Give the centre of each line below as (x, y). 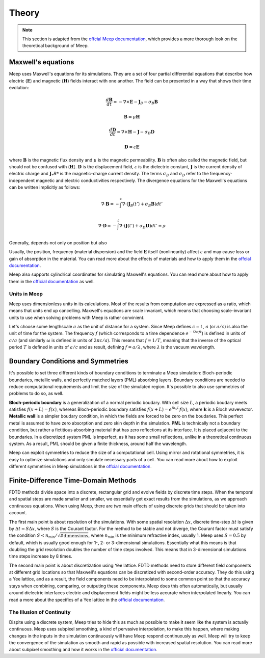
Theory (24, 13)
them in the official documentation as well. (52, 281)
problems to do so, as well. (36, 394)
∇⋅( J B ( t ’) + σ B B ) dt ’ (142, 205)
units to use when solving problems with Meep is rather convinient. (77, 317)
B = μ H (132, 117)
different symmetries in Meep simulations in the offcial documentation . (80, 467)
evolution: (19, 88)
